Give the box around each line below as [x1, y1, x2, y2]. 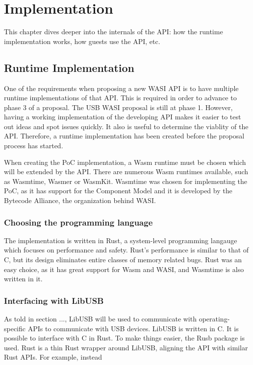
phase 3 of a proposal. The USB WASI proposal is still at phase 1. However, [4, 102, 233, 112]
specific [4, 323, 26, 333]
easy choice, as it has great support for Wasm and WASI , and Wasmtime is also [4, 264, 244, 274]
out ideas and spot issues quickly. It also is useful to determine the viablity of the [4, 121, 249, 131]
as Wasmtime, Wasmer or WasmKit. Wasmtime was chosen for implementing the [4, 176, 248, 186]
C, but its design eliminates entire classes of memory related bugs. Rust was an [4, 254, 242, 265]
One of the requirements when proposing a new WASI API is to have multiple [4, 83, 239, 93]
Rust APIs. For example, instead [4, 352, 102, 362]
